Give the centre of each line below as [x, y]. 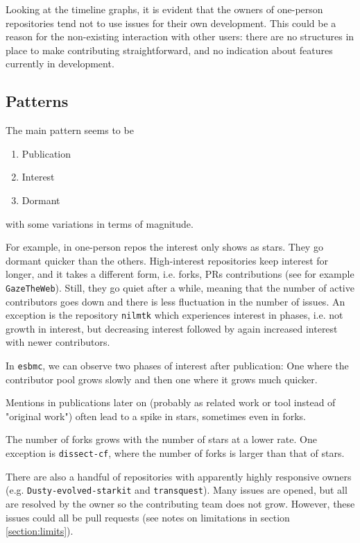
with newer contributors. [58, 342]
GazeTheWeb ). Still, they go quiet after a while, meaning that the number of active [180, 287]
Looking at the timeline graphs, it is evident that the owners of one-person [164, 9]
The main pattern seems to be [70, 130]
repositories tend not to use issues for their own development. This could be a [171, 23]
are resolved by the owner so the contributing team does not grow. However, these [180, 503]
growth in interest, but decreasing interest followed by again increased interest [172, 328]
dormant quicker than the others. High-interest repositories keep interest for [167, 260]
